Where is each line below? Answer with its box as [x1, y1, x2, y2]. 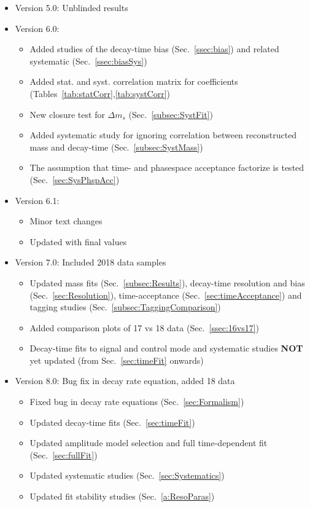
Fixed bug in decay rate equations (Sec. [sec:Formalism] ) [29, 395, 244, 408]
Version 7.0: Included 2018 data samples [15, 256, 166, 269]
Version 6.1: [15, 194, 60, 206]
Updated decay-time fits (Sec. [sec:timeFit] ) [29, 415, 195, 428]
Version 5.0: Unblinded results [15, 1, 128, 14]
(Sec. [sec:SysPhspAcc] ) [29, 173, 120, 186]
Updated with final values [29, 235, 127, 248]
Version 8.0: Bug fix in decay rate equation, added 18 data [15, 374, 235, 387]
